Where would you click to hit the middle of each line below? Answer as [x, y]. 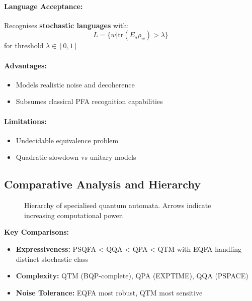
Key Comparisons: [36, 232]
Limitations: [25, 121]
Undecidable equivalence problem [67, 140]
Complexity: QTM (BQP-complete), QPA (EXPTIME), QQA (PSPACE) [132, 276]
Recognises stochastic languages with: [67, 25]
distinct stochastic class [52, 259]
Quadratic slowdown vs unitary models [76, 157]
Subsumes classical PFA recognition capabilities [89, 101]
